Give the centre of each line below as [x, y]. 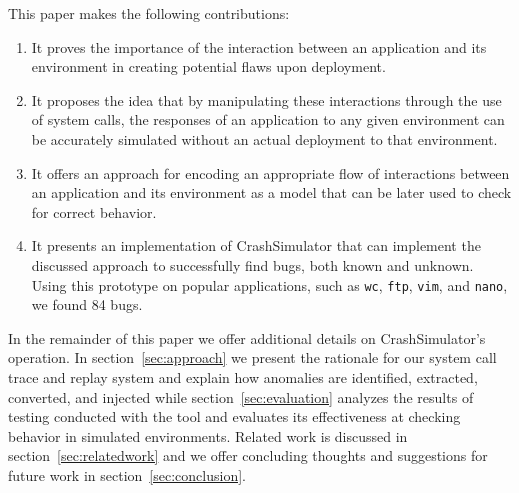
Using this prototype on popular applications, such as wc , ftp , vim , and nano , [269, 284]
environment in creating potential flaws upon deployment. [208, 66]
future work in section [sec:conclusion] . [127, 474]
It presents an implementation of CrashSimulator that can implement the [256, 245]
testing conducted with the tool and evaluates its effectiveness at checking [234, 416]
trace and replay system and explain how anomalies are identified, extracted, [243, 376]
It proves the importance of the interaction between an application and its [259, 46]
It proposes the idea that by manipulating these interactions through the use [266, 99]
